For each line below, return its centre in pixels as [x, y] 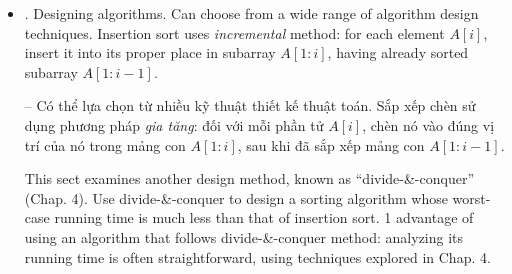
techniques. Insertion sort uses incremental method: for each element [234, 32]
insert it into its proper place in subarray [150, 52]
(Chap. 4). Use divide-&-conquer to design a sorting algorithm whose [236, 197]
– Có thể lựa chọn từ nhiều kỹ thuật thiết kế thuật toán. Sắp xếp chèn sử [250, 105]
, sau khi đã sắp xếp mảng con [331, 144]
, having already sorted [398, 52]
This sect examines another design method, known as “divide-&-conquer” [249, 178]
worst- [471, 197]
